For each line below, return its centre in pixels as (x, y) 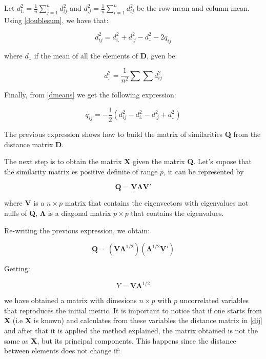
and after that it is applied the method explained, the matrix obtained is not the (131, 331)
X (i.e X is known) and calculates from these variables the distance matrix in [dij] (133, 320)
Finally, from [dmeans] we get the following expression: (90, 95)
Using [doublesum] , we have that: (56, 20)
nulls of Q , (21, 213)
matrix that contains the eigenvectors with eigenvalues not (157, 203)
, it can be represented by (204, 171)
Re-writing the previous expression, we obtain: (77, 230)
